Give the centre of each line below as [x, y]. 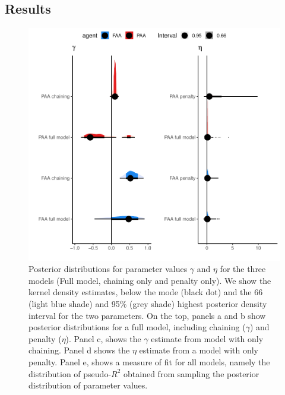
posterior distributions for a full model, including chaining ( [137, 327]
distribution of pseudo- [70, 373]
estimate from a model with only [199, 350]
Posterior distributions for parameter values [108, 269]
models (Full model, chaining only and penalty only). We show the [150, 280]
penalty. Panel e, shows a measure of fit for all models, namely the [149, 361]
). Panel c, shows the [103, 338]
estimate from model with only [207, 338]
